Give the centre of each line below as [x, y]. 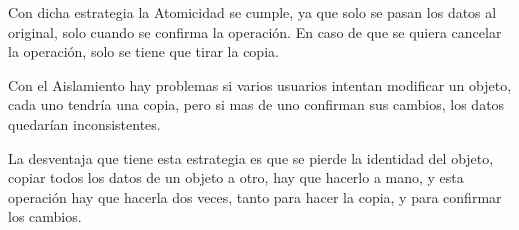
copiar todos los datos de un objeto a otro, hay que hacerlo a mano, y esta [236, 177]
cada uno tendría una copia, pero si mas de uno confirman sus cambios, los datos [256, 104]
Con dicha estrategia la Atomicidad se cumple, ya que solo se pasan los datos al [252, 12]
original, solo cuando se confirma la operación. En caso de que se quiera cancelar [255, 31]
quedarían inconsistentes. [84, 123]
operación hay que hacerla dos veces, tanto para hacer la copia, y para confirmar [255, 196]
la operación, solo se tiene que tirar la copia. [143, 51]
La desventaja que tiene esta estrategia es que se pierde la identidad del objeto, [251, 157]
